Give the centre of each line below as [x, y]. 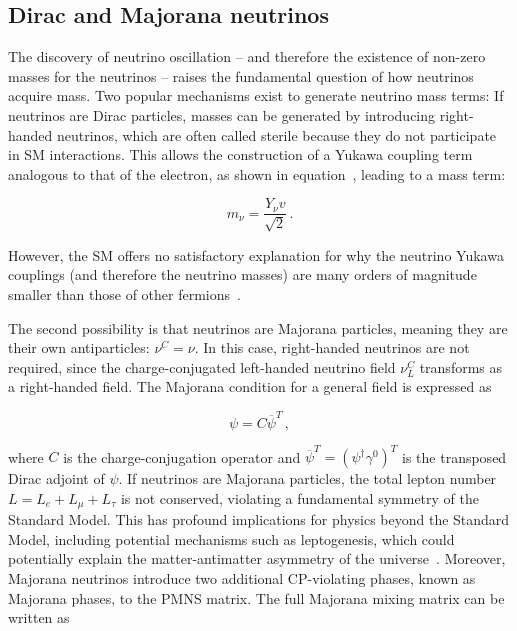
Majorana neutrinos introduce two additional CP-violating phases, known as [242, 578]
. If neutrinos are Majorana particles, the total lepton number [307, 478]
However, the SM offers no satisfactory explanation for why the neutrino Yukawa [256, 254]
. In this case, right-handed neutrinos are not [332, 347]
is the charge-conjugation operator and [182, 456]
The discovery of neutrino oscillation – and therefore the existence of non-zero [247, 56]
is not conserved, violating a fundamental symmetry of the [299, 497]
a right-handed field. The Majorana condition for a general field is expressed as [250, 386]
